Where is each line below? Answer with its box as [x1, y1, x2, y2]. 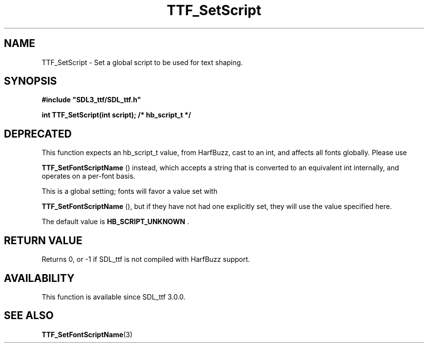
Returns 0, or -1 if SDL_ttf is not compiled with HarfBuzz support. [42, 255, 250, 264]
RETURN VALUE [4, 234, 83, 247]
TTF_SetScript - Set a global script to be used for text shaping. [42, 58, 243, 67]
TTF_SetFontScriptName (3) [42, 330, 133, 339]
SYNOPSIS [4, 75, 57, 88]
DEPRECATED [4, 127, 72, 140]
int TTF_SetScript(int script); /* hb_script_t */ [42, 111, 191, 119]
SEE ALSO [4, 309, 54, 322]
